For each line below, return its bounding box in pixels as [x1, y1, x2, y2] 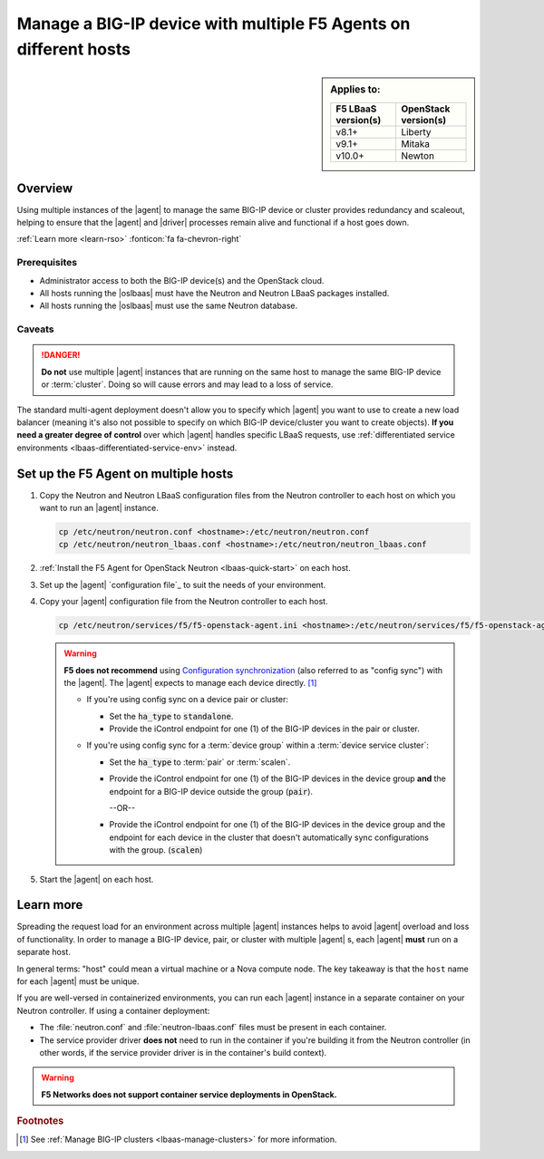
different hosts [16, 39, 131, 59]
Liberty [400, 125, 432, 138]
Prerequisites [16, 256, 77, 269]
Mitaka [400, 137, 431, 150]
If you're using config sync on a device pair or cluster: [86, 694, 289, 705]
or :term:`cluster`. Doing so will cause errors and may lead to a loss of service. [41, 379, 334, 390]
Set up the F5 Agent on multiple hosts [16, 466, 234, 481]
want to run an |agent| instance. [39, 503, 159, 513]
